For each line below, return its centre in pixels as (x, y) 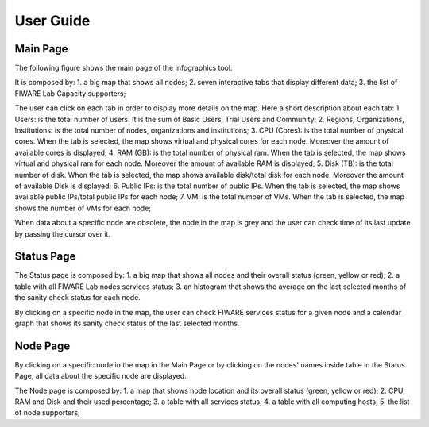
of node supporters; (48, 413)
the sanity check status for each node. (77, 298)
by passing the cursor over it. (63, 233)
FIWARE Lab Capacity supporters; (70, 93)
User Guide (52, 21)
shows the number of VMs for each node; (83, 208)
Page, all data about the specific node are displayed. (100, 376)
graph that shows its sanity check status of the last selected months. (127, 323)
